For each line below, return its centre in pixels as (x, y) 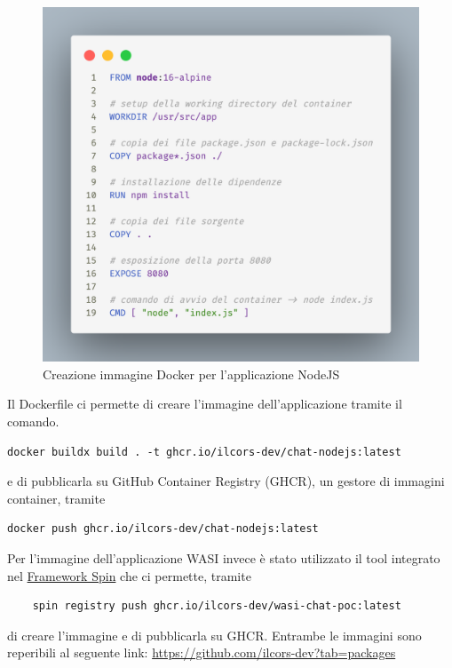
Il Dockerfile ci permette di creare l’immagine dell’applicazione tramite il (205, 404)
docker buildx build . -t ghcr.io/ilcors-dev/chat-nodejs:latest (204, 452)
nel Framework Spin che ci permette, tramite (129, 575)
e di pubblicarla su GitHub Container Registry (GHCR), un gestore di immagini (226, 481)
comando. (33, 421)
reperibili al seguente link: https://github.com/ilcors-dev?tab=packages (202, 652)
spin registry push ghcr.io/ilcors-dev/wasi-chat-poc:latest (217, 606)
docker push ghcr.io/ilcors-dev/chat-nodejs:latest (163, 529)
